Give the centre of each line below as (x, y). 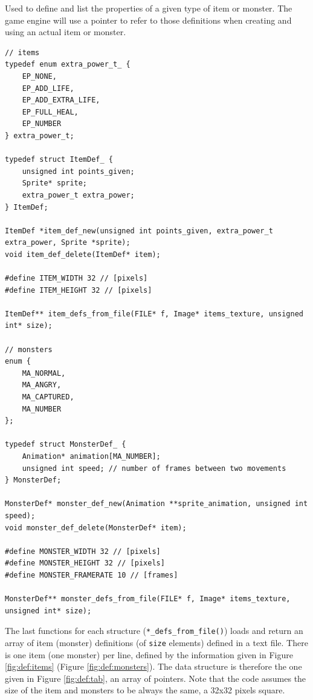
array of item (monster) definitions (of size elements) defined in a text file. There (156, 642)
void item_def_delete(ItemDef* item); (83, 254)
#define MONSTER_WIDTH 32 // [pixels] (83, 551)
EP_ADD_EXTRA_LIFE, (61, 100)
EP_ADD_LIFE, (48, 88)
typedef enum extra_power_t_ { (68, 65)
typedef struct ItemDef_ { (59, 160)
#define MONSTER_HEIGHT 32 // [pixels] (85, 563)
